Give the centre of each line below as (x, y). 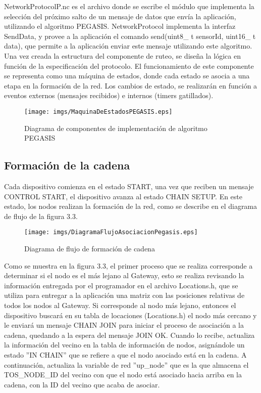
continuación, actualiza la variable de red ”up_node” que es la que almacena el (126, 364)
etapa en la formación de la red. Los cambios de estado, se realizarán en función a (131, 85)
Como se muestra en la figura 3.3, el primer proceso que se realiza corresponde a (128, 265)
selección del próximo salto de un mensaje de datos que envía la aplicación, (120, 16)
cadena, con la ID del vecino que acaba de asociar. (82, 384)
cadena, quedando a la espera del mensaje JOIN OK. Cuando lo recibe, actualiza (129, 335)
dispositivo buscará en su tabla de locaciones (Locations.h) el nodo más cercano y (130, 315)
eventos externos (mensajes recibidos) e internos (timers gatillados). (109, 95)
